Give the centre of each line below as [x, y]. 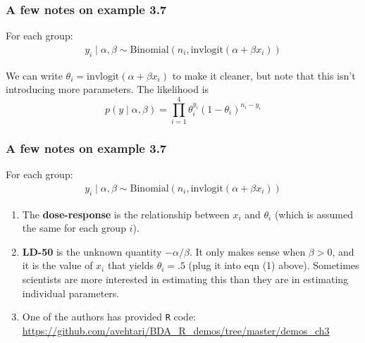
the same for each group [74, 228]
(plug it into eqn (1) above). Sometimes [274, 265]
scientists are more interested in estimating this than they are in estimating [185, 279]
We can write [34, 75]
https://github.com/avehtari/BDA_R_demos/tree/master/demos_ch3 [176, 330]
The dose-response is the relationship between [126, 214]
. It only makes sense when [247, 251]
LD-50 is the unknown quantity [92, 251]
